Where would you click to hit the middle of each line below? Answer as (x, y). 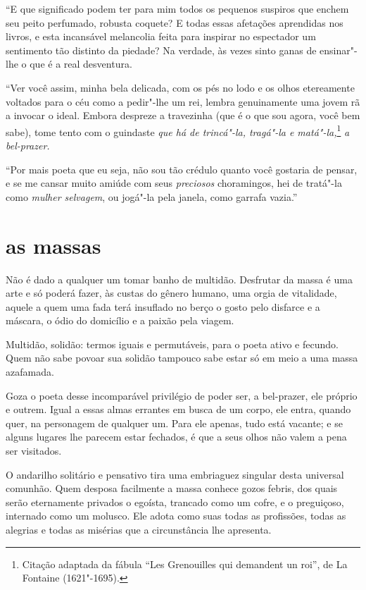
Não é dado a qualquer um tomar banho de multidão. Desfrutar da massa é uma (179, 279)
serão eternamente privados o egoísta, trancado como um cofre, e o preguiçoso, (175, 502)
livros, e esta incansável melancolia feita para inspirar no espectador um (161, 36)
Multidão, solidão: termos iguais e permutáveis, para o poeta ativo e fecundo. (172, 344)
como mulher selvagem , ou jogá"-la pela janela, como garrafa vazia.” (152, 196)
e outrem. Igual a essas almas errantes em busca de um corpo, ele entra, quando (178, 409)
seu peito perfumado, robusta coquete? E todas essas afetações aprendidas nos (175, 22)
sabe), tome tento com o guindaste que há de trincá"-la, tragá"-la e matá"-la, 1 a (178, 130)
